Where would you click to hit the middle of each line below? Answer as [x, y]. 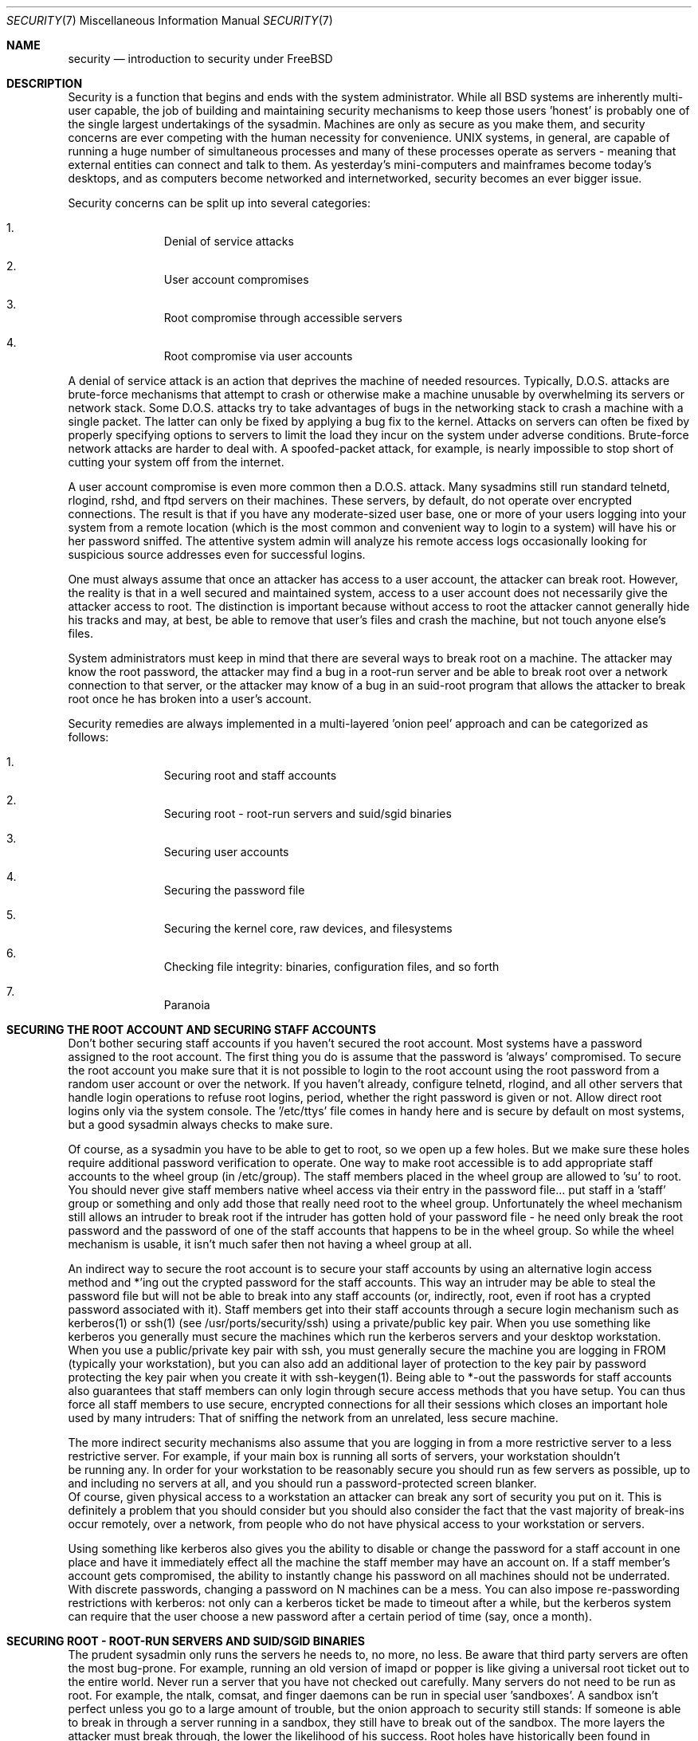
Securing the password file [234, 890]
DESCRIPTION [45, 83]
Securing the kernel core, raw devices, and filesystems [308, 928]
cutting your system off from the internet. [176, 462]
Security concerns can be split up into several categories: [220, 203]
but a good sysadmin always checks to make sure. [200, 1124]
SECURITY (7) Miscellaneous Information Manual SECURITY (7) [170, 20]
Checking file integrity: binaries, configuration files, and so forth [331, 967]
